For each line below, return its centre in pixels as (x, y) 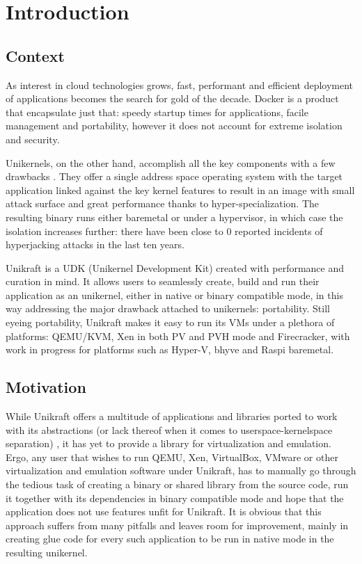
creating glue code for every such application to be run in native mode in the (170, 539)
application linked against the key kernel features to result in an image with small (180, 190)
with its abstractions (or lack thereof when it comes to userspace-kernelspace (169, 429)
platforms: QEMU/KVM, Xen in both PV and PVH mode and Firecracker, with (178, 336)
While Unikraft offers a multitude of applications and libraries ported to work (172, 416)
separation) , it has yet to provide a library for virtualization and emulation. (168, 443)
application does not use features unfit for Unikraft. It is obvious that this (164, 511)
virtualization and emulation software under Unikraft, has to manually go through (181, 470)
